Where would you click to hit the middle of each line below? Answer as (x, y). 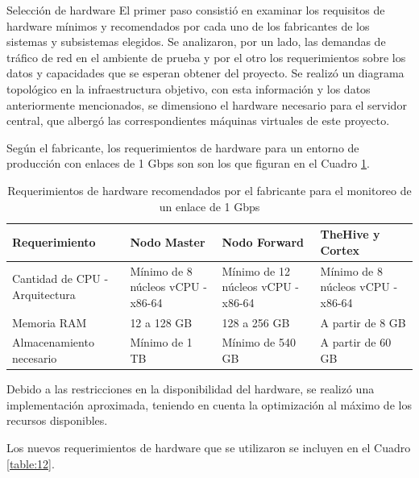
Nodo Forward (263, 241)
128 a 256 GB (256, 322)
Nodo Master (168, 241)
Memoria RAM (50, 322)
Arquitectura (44, 294)
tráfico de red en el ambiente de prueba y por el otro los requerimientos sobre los (206, 57)
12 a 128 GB (161, 322)
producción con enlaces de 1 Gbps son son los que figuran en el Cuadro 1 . (188, 163)
